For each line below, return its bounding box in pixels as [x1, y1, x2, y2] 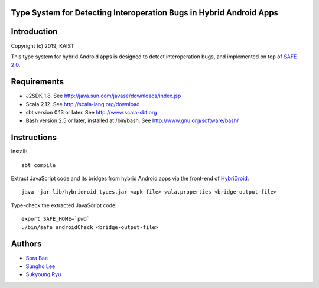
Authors [11, 239, 42, 249]
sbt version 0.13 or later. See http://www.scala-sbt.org [25, 109, 157, 116]
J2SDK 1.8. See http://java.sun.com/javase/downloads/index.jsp [25, 92, 181, 100]
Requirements [11, 77, 64, 87]
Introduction [11, 27, 58, 37]
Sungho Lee [25, 263, 56, 270]
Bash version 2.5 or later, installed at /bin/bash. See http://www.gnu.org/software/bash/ [25, 117, 239, 124]
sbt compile [21, 162, 56, 168]
